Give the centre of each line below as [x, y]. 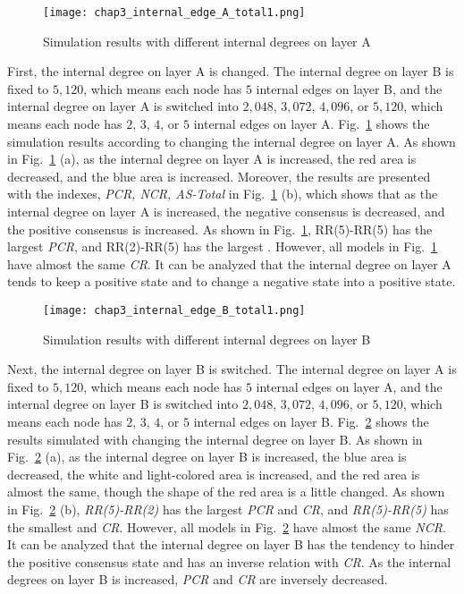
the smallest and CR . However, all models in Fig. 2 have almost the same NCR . [227, 526]
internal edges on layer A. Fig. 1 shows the [312, 124]
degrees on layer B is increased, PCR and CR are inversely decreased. [198, 579]
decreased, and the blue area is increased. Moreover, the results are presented [219, 176]
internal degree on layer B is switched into [123, 404]
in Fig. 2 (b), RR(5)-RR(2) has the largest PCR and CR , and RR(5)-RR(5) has [228, 509]
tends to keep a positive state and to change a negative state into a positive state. [232, 281]
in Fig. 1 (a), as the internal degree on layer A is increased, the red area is [212, 159]
